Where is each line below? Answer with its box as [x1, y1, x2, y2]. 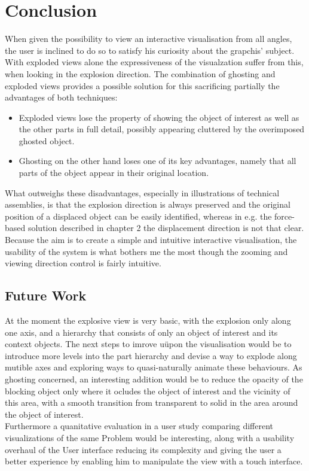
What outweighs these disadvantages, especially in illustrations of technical [5, 186, 280, 199]
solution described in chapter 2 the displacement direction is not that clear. [27, 221, 304, 234]
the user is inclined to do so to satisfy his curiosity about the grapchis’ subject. [5, 44, 295, 56]
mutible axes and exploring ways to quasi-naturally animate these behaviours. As [5, 361, 302, 373]
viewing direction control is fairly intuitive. [5, 257, 161, 269]
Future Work [5, 286, 87, 305]
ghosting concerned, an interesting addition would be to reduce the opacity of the [5, 372, 303, 385]
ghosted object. [19, 134, 75, 147]
